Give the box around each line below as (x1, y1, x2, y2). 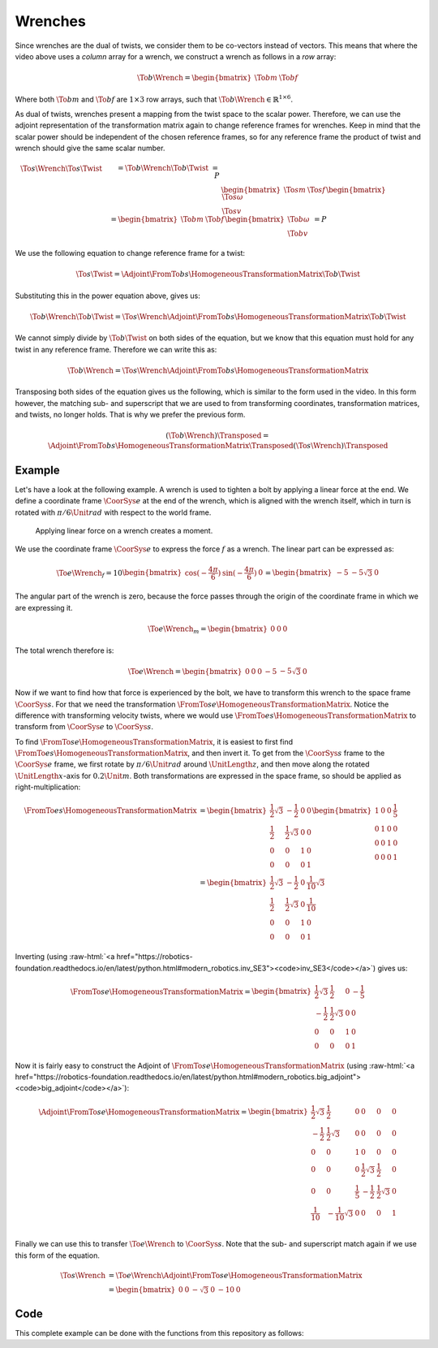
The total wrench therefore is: (15, 646, 114, 655)
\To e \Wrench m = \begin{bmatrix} (147, 624, 268, 635)
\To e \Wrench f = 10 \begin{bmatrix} (56, 568, 182, 579)
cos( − (184, 568, 208, 577)
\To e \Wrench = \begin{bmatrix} (127, 667, 243, 676)
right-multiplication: (15, 782, 81, 792)
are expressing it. (15, 603, 73, 612)
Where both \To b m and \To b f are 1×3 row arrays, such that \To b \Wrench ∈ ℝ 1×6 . (15, 93, 294, 104)
